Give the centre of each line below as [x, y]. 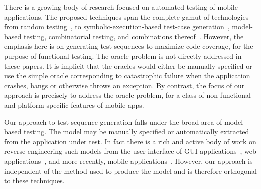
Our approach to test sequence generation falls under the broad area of [113, 122]
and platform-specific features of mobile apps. [74, 105]
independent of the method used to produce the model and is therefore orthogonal [130, 171]
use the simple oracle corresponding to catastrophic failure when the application [127, 75]
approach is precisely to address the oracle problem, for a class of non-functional [127, 95]
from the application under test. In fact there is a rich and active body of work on [130, 141]
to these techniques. [34, 181]
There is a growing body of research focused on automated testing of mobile [121, 7]
